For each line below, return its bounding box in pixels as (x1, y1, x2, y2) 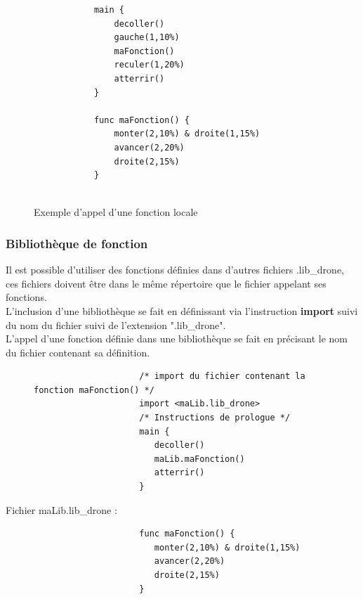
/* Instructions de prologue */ (139, 413, 291, 423)
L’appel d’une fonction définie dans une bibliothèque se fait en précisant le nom (6, 331, 348, 346)
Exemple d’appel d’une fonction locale (34, 205, 198, 219)
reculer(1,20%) (114, 60, 185, 70)
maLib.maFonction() (154, 453, 245, 464)
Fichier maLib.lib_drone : (6, 502, 117, 517)
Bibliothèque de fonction (6, 234, 148, 252)
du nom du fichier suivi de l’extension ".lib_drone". (6, 317, 226, 332)
